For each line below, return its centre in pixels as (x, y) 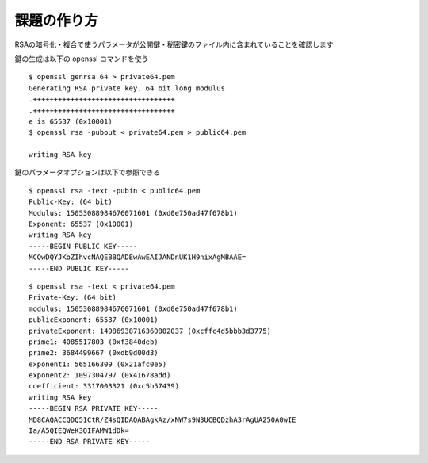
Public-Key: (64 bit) (71, 202)
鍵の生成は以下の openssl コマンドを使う (82, 59)
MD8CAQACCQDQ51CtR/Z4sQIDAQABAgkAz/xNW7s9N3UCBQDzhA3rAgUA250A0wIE (162, 419)
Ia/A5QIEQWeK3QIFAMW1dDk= (79, 431)
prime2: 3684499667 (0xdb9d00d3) (94, 353)
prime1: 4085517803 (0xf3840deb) (94, 342)
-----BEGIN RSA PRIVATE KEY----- (94, 409)
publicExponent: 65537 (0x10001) (94, 320)
